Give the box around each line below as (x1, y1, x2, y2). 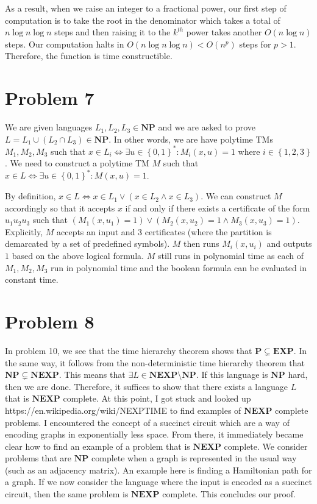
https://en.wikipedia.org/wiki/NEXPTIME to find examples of (5, 403, 241, 416)
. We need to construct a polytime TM (5, 157, 149, 169)
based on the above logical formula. (12, 249, 144, 262)
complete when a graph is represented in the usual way (91, 452, 297, 464)
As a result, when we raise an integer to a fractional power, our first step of (5, 2, 287, 14)
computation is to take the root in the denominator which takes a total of (5, 13, 280, 26)
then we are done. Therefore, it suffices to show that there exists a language (5, 380, 288, 392)
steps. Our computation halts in (5, 37, 124, 50)
